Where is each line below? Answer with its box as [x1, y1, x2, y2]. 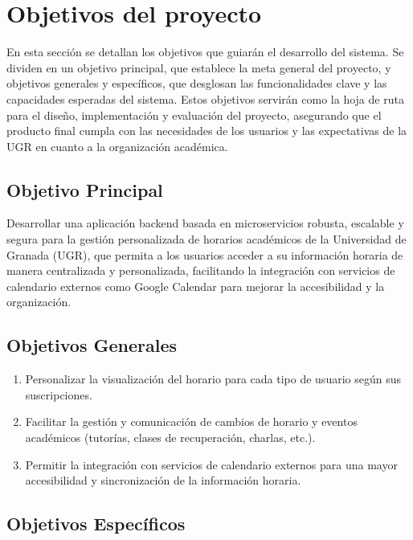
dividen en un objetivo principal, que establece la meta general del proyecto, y [6, 59, 391, 76]
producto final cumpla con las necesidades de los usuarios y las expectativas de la [6, 122, 407, 139]
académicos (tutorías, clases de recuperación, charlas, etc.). [25, 429, 316, 446]
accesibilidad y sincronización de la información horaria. [25, 472, 301, 489]
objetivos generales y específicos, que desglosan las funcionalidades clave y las [6, 75, 387, 92]
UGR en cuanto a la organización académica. [6, 137, 228, 154]
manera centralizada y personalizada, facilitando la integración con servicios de [6, 262, 395, 279]
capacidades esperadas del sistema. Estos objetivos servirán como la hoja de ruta [6, 90, 404, 107]
